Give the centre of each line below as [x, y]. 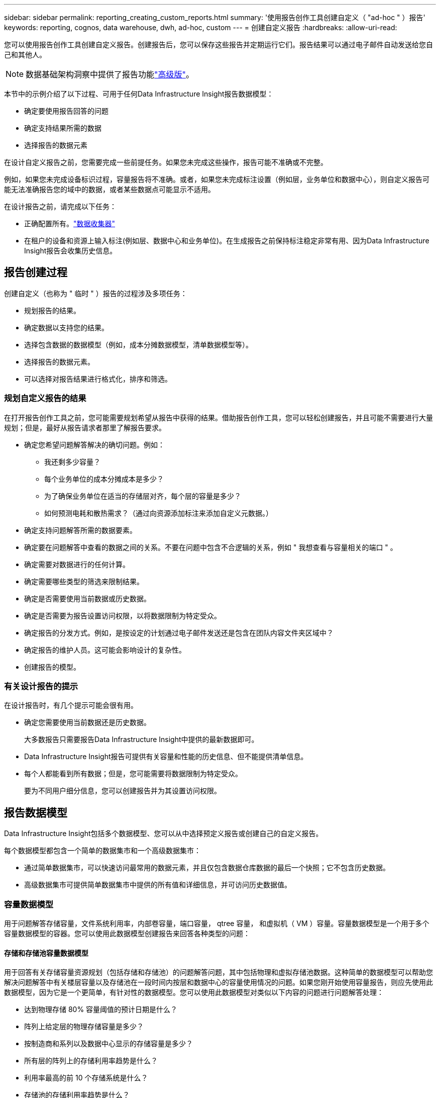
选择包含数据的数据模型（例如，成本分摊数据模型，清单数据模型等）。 [138, 344]
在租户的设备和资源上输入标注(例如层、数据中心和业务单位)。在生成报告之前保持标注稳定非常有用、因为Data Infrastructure [227, 241]
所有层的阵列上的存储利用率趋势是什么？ [91, 1061]
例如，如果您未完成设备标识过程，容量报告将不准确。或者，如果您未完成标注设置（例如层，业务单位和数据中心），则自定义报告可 [217, 179]
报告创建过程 [36, 272]
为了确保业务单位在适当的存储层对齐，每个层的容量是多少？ [143, 496]
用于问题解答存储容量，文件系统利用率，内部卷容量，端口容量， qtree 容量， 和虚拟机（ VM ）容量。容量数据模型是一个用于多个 [217, 923]
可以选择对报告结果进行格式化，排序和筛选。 [98, 379]
